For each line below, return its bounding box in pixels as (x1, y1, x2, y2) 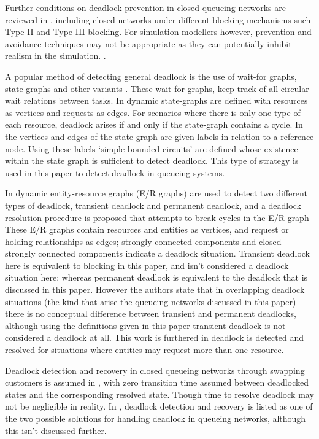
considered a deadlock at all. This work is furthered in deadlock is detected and (5, 331, 304, 344)
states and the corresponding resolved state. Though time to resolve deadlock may (5, 387, 314, 400)
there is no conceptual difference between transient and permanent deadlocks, (5, 307, 296, 320)
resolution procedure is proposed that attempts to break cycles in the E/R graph (5, 211, 309, 223)
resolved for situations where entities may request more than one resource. (5, 343, 284, 356)
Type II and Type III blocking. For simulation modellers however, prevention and (5, 25, 312, 38)
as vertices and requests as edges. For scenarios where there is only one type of (5, 106, 301, 118)
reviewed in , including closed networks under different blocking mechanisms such (5, 13, 311, 26)
